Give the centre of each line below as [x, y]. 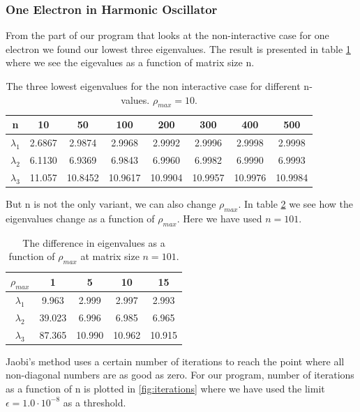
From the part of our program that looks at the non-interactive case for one [167, 35]
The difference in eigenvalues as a [94, 242]
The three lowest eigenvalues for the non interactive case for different [153, 86]
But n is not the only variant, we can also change [111, 204]
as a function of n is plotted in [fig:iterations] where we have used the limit [165, 389]
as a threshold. [95, 402]
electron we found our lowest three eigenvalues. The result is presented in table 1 [178, 48]
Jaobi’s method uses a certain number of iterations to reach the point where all [175, 361]
